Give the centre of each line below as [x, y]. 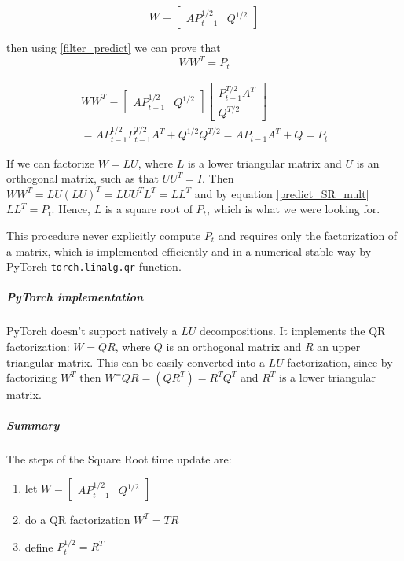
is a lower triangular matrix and [264, 162]
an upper [339, 347]
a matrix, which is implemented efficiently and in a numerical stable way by [189, 251]
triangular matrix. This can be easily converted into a [136, 362]
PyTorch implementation [75, 297]
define [39, 546]
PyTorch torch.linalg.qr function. [94, 266]
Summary [33, 425]
